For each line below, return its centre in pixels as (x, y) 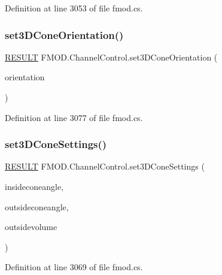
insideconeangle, (34, 186)
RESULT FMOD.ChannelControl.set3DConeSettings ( (105, 166)
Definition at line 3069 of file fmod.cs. (74, 267)
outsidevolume (31, 227)
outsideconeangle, (37, 206)
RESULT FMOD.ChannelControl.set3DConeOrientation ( (111, 57)
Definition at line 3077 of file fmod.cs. (74, 117)
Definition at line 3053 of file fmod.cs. (74, 8)
